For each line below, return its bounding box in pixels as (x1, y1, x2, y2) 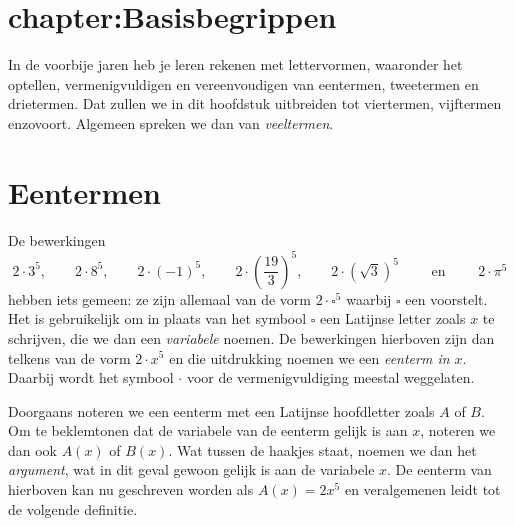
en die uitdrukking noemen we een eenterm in (169, 347, 450, 368)
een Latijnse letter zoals (320, 308, 466, 329)
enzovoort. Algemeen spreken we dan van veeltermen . (8, 112, 334, 133)
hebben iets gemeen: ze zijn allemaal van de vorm (8, 288, 312, 309)
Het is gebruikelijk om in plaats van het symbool (8, 308, 307, 329)
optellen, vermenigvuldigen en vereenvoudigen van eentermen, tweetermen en (8, 73, 479, 94)
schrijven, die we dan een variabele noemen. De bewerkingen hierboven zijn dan (8, 327, 495, 348)
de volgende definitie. (8, 498, 138, 519)
